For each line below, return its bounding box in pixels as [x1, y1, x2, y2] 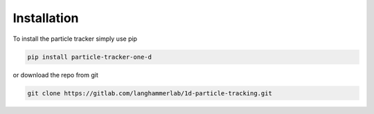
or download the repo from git [12, 70, 98, 79]
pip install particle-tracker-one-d [27, 53, 152, 61]
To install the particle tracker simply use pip [12, 35, 138, 43]
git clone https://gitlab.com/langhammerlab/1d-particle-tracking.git [27, 89, 273, 97]
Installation [12, 10, 79, 26]
